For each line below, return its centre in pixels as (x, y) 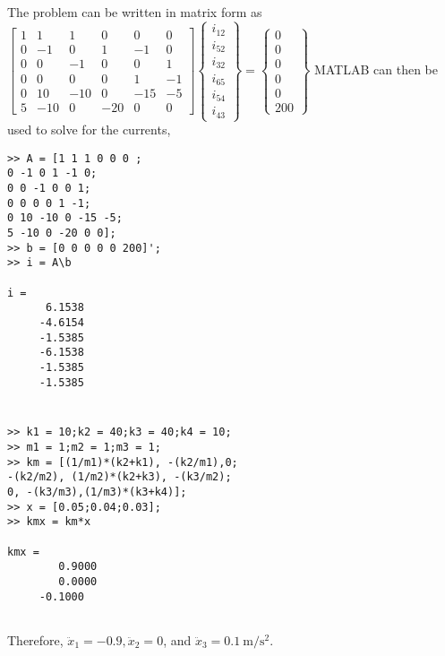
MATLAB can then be (376, 69)
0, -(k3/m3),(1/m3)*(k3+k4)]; (97, 492)
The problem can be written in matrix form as (135, 12)
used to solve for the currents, (89, 129)
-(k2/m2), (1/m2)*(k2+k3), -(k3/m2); (120, 477)
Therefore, (35, 640)
